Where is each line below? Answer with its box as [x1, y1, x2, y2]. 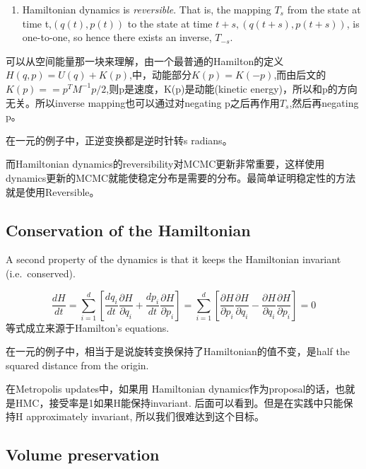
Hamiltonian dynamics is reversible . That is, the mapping [22, 2, 271, 16]
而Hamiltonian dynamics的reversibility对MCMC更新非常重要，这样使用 [6, 156, 325, 171]
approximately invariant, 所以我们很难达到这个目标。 [26, 409, 265, 424]
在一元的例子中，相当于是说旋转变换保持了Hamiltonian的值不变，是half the [6, 344, 350, 359]
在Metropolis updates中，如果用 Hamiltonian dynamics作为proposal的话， [6, 381, 336, 396]
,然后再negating [289, 95, 359, 110]
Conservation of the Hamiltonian [6, 219, 251, 241]
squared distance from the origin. [6, 357, 149, 372]
